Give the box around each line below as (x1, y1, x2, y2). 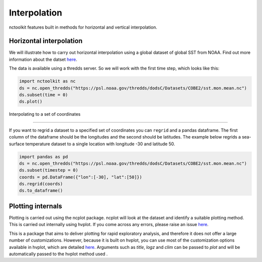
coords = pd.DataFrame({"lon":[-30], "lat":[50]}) (19, 174, 143, 180)
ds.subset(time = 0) (19, 92, 68, 97)
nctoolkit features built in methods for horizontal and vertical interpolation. (9, 24, 158, 30)
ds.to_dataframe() (19, 188, 63, 193)
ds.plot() (19, 99, 43, 105)
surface (9, 141, 25, 147)
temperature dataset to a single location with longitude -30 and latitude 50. (25, 141, 175, 147)
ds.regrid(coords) (19, 181, 63, 187)
